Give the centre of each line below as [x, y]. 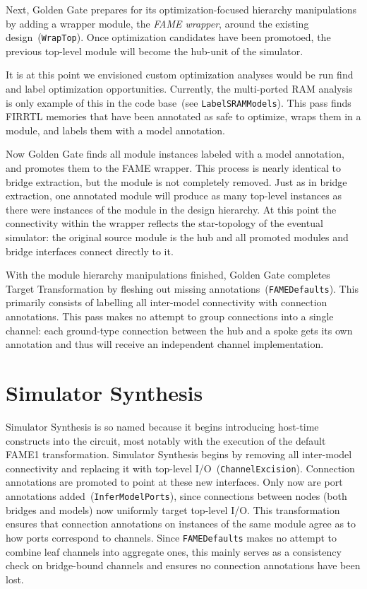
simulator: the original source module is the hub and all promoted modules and [177, 237]
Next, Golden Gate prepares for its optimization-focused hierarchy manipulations [181, 9]
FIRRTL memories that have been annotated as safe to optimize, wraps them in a [183, 116]
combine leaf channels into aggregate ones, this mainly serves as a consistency [174, 551]
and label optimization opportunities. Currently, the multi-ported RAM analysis [179, 89]
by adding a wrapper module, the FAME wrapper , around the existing [157, 23]
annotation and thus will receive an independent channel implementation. [165, 344]
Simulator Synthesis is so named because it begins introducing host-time [162, 426]
